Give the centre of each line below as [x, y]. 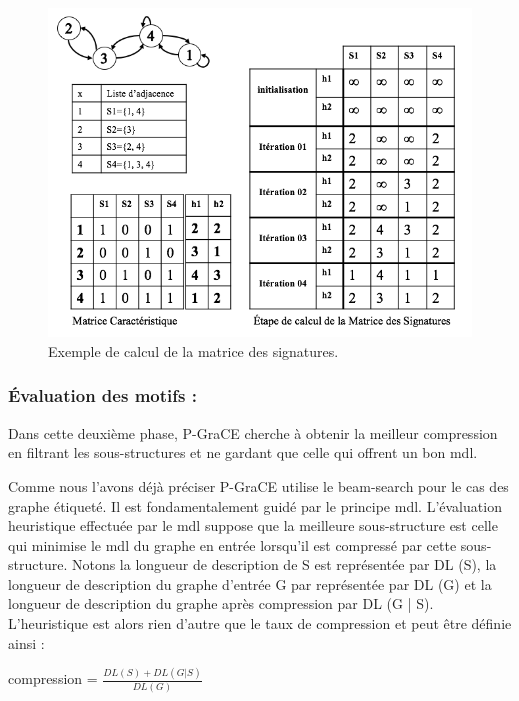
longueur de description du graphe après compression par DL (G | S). [221, 603]
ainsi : [26, 642]
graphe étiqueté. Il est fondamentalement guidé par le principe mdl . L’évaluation [255, 505]
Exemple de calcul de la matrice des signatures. [193, 350]
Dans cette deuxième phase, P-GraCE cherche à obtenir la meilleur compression [253, 432]
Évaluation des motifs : [102, 395]
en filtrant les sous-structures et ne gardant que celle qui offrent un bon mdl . [243, 452]
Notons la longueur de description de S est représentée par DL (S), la [284, 564]
